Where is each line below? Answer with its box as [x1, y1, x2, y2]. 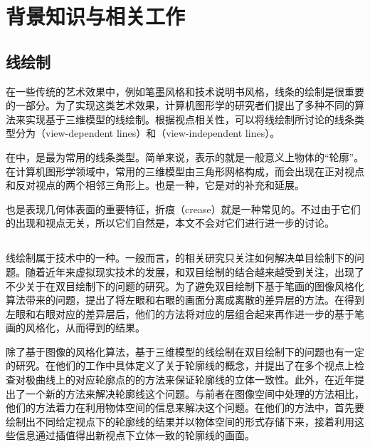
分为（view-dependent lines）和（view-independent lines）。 [15, 125, 280, 140]
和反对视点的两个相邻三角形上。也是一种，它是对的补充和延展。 [6, 178, 305, 192]
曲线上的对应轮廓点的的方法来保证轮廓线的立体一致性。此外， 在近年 [35, 372, 354, 387]
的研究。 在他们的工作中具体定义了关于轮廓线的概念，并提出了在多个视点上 [6, 358, 354, 373]
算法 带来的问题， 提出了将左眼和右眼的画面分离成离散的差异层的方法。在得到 [6, 292, 364, 307]
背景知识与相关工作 [6, 1, 186, 31]
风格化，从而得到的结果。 [25, 320, 145, 335]
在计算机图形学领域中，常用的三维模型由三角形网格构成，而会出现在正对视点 [6, 163, 364, 178]
